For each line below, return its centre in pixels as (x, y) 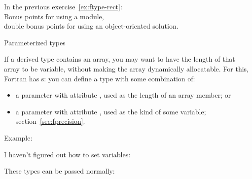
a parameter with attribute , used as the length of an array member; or (123, 95)
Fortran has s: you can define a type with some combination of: (100, 78)
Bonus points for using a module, (54, 16)
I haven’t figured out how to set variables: (67, 154)
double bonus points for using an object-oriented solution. (91, 26)
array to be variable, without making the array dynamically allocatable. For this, (126, 68)
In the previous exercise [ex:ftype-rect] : (63, 6)
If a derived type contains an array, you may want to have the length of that (120, 59)
